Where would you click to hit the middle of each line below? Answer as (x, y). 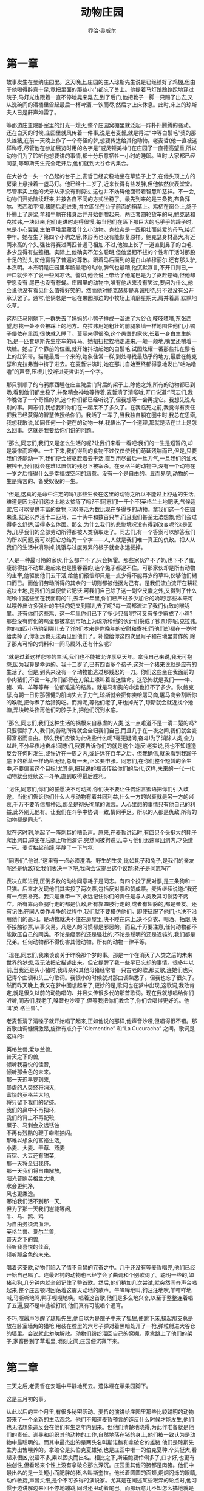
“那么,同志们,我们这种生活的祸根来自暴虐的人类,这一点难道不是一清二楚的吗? (102, 723)
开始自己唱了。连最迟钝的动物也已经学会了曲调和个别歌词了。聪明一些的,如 (100, 1274)
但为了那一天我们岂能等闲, (39, 1209)
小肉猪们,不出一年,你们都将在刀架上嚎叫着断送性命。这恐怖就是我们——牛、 (101, 679)
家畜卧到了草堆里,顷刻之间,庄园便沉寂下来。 (68, 1341)
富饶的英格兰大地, (29, 1094)
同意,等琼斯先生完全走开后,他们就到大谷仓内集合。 (69, 163)
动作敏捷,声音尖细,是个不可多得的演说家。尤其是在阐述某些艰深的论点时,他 (99, 1480)
